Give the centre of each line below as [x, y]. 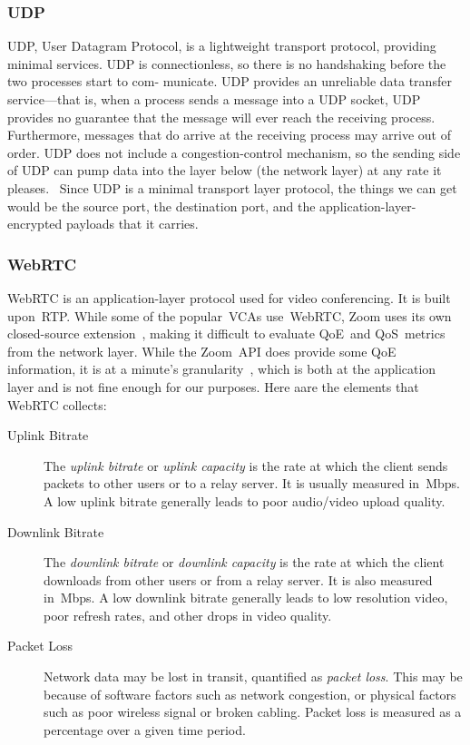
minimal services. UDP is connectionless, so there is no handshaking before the [227, 63]
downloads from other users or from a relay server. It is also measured [238, 579]
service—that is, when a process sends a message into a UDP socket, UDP [214, 99]
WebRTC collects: [57, 404]
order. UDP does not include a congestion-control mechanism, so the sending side [234, 152]
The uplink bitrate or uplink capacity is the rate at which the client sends [246, 465]
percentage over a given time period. [145, 729]
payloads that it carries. [132, 224]
